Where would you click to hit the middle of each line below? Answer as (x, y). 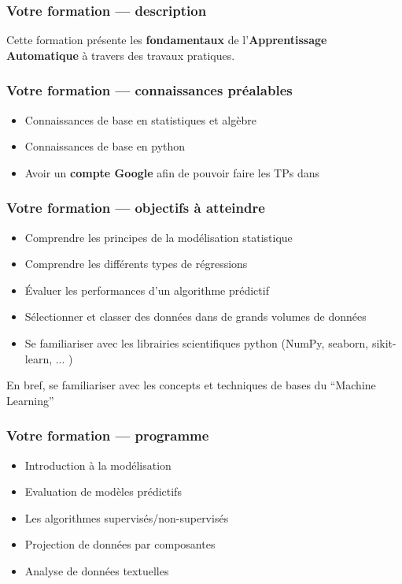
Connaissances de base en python (105, 146)
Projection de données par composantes (120, 544)
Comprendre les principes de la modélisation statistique (159, 237)
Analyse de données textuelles (97, 570)
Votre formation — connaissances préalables (149, 90)
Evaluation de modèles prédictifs (103, 491)
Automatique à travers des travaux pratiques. (121, 55)
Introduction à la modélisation (98, 465)
